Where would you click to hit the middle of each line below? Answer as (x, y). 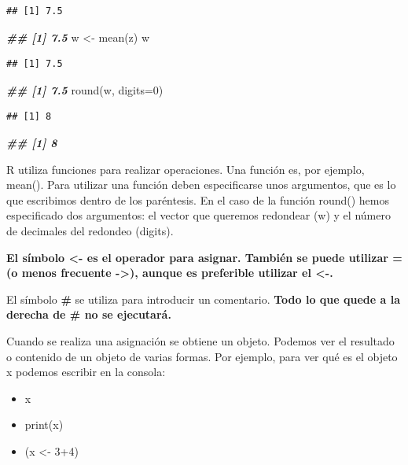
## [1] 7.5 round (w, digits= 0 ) (85, 89)
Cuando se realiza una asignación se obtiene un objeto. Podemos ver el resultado (200, 340)
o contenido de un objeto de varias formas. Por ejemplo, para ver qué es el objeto (202, 356)
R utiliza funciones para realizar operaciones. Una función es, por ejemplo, (186, 169)
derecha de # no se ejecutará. (89, 314)
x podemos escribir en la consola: (86, 372)
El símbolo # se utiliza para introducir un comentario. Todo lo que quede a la (203, 299)
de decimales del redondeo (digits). (90, 230)
